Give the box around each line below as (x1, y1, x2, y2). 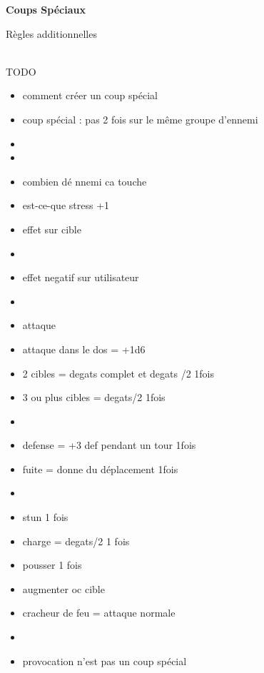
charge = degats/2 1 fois (22, 533, 130, 548)
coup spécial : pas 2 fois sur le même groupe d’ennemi (22, 111, 258, 126)
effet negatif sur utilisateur (22, 270, 139, 285)
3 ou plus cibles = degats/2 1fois (22, 390, 166, 405)
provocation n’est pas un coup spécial (22, 653, 187, 668)
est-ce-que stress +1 (22, 198, 110, 213)
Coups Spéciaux (6, 2, 86, 16)
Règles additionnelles (6, 26, 97, 41)
